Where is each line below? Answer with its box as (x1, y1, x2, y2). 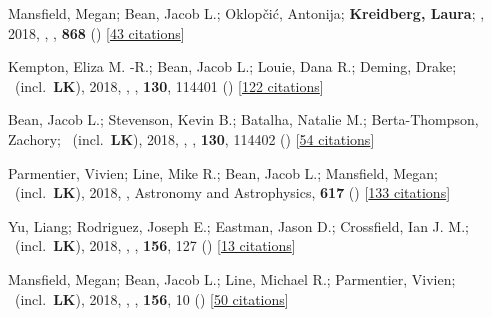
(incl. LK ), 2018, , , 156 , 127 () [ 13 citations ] (14, 235, 296, 256)
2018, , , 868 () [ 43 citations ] (8, 22, 185, 43)
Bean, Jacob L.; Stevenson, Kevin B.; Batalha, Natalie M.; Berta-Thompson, (8, 109, 479, 130)
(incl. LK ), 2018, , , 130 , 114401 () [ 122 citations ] (14, 75, 324, 96)
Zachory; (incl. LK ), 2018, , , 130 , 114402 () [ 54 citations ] (8, 128, 375, 149)
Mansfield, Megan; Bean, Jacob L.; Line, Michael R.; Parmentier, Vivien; (8, 268, 456, 289)
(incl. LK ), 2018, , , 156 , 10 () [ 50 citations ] (14, 288, 289, 309)
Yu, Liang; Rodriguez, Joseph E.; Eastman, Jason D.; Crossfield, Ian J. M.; (8, 215, 469, 236)
